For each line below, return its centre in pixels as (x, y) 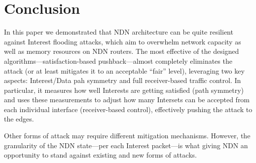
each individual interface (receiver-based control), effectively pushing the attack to (128, 109)
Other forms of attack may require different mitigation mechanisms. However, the (127, 136)
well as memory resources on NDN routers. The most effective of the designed (122, 51)
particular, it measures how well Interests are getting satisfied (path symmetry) (124, 90)
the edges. (19, 119)
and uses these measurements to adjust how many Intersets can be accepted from (127, 100)
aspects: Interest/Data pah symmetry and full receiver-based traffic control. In (123, 80)
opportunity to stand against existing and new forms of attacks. (100, 155)
